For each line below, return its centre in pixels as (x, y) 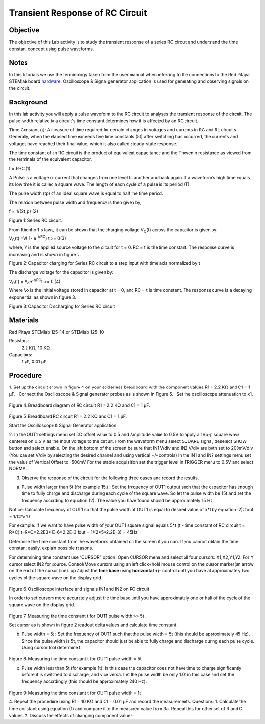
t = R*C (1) (20, 168)
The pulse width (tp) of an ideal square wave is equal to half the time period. (86, 193)
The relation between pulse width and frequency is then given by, (75, 202)
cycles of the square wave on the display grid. (56, 578)
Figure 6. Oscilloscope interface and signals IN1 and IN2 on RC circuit (79, 589)
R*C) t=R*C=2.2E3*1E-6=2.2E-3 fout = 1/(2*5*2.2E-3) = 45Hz (73, 532)
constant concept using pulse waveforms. (52, 49)
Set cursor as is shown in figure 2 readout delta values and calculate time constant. (93, 625)
